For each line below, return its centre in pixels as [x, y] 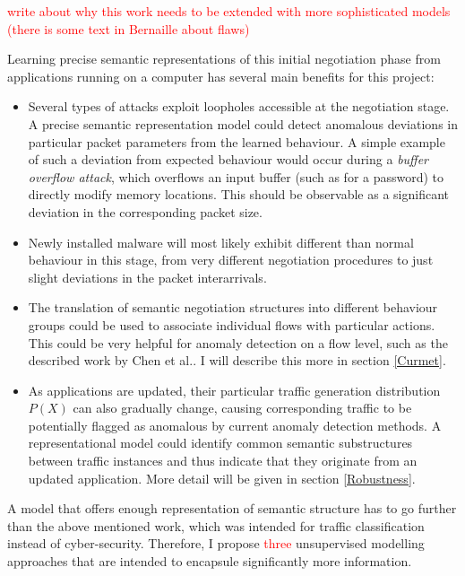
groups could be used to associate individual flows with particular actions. [232, 324]
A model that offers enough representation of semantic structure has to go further [232, 508]
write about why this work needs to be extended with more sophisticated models [229, 11]
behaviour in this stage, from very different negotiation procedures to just [231, 260]
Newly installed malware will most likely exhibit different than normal [221, 242]
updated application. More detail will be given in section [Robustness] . [222, 478]
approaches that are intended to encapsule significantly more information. [210, 561]
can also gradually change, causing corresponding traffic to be [242, 408]
